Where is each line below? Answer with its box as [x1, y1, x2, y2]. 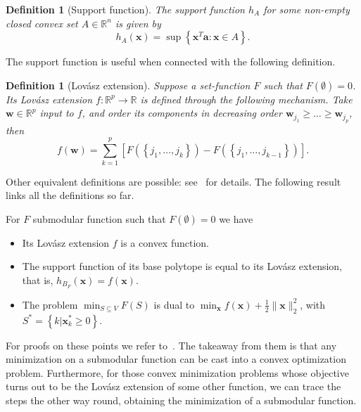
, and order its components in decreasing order [82, 105, 282, 120]
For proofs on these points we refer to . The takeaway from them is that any [6, 337, 337, 352]
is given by [115, 15, 161, 30]
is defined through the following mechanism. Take [140, 91, 353, 106]
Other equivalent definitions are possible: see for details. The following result [6, 174, 341, 188]
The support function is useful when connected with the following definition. [6, 54, 336, 69]
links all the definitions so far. [6, 188, 134, 202]
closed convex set [6, 15, 78, 30]
